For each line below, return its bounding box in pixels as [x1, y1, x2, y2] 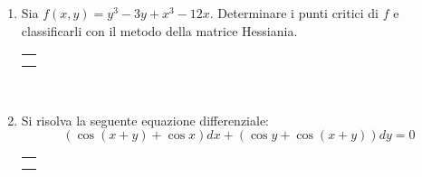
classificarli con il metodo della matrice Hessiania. [21, 21, 298, 40]
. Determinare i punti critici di [209, 4, 379, 22]
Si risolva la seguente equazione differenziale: [21, 110, 270, 129]
